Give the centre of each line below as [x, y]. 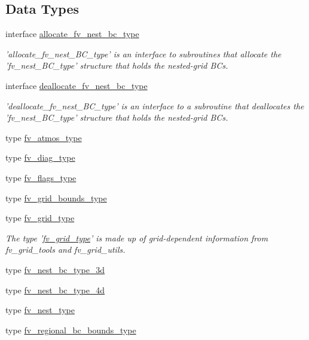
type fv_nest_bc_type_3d [55, 269]
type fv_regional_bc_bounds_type [71, 330]
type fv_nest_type [40, 310]
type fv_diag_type [40, 157]
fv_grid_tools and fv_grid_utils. [65, 249]
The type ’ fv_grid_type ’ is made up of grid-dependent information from [137, 238]
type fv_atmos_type [44, 137]
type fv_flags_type [41, 177]
